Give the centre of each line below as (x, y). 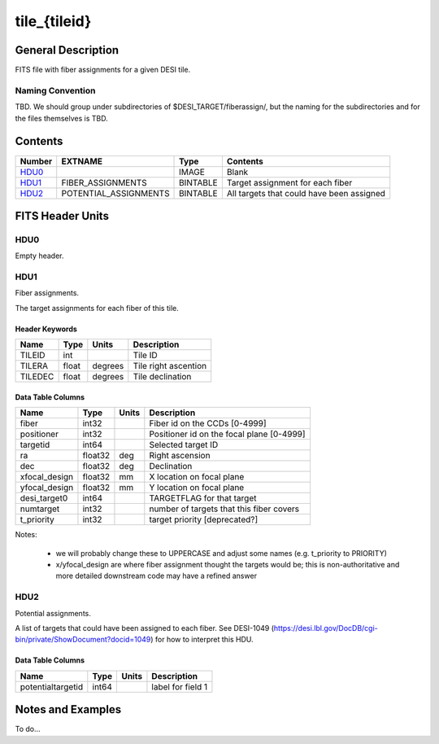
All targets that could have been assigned (306, 193)
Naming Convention (55, 90)
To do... (28, 729)
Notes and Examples (68, 709)
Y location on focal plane (197, 488)
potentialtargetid (52, 686)
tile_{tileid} (53, 21)
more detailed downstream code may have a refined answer (156, 576)
